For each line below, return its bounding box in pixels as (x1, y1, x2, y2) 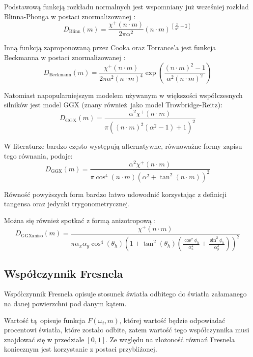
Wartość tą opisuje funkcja (4, 315, 85, 325)
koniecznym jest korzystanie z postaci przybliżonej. (4, 344, 157, 354)
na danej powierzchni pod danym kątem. (4, 298, 127, 308)
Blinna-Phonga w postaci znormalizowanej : (4, 11, 136, 21)
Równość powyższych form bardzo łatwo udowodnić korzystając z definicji (4, 189, 227, 199)
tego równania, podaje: (4, 150, 73, 161)
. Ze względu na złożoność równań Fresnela (105, 334, 235, 344)
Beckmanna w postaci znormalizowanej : (4, 52, 126, 62)
